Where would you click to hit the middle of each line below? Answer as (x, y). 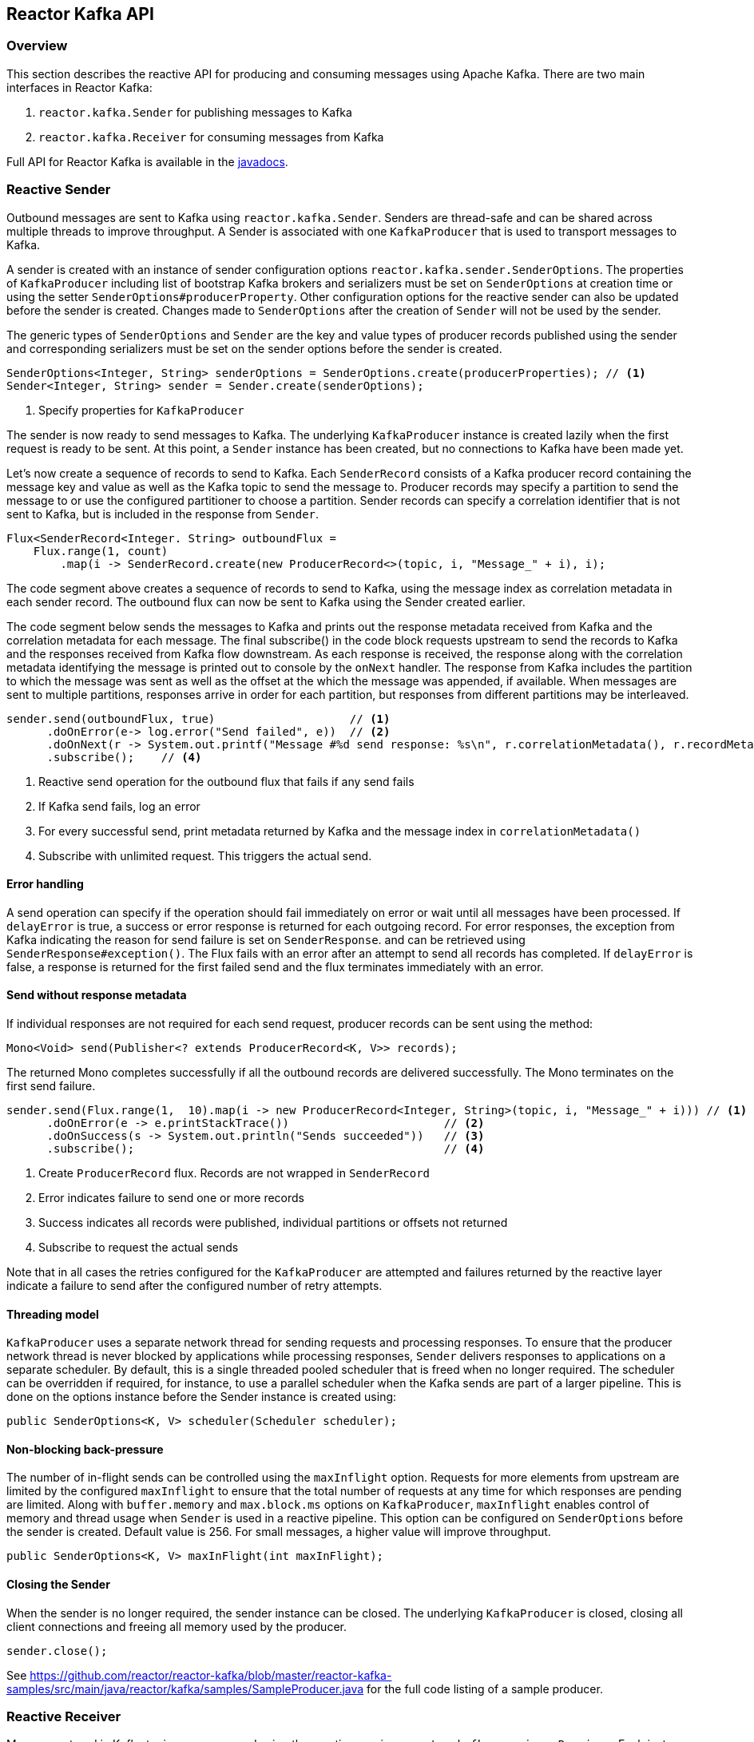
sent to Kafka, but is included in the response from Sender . (163, 514)
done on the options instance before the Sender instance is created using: (202, 1397)
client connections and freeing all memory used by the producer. (177, 1626)
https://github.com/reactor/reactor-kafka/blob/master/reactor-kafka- (211, 1675)
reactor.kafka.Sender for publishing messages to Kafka (195, 112)
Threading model (53, 1314)
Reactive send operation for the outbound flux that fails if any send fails (226, 781)
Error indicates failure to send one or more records (171, 1197)
